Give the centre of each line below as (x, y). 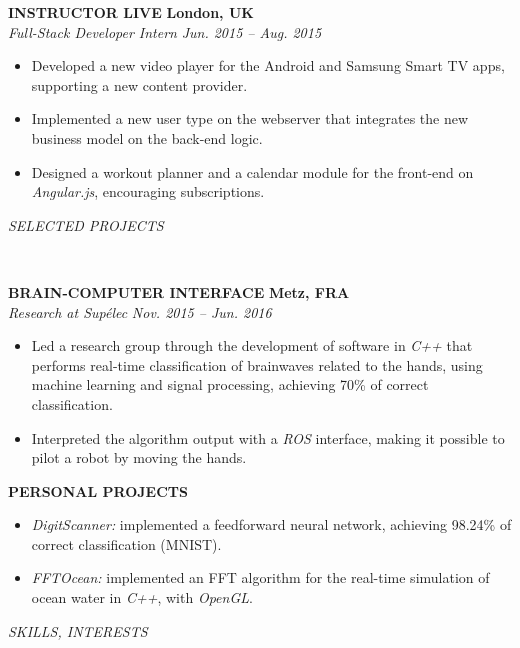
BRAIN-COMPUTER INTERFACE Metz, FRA (179, 291)
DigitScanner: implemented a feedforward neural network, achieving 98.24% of (271, 524)
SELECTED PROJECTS (86, 224)
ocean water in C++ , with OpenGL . (142, 597)
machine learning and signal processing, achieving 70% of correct (230, 384)
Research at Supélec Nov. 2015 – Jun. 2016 (140, 311)
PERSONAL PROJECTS (98, 490)
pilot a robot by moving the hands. (139, 457)
